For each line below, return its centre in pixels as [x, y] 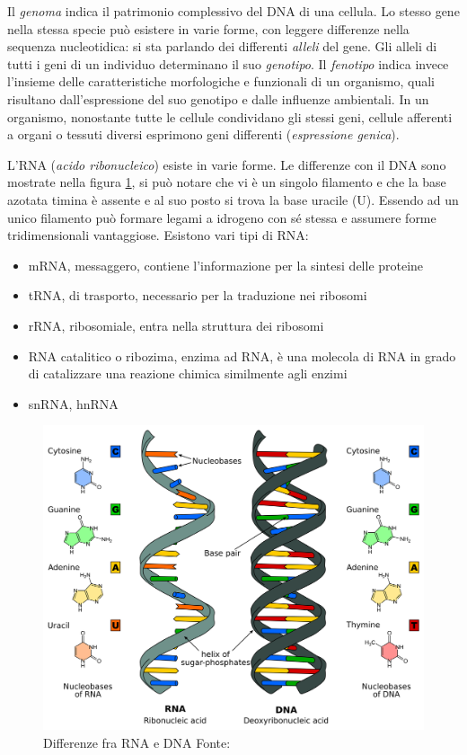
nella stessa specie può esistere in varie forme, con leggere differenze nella [208, 28]
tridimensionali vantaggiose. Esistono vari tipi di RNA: [158, 235]
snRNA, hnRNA [73, 403]
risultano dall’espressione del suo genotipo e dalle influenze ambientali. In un [218, 98]
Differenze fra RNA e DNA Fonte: [137, 742]
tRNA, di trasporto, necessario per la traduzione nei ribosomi [198, 295]
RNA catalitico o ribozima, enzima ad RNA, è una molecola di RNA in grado [242, 355]
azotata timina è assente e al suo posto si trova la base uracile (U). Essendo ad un [233, 199]
